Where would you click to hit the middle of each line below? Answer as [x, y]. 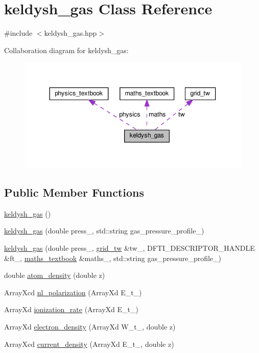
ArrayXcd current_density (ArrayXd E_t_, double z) [89, 344]
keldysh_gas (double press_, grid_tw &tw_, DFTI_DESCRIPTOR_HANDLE [129, 248]
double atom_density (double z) [55, 275]
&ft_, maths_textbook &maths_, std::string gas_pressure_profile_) [113, 258]
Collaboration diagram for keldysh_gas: [66, 50]
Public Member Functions [74, 192]
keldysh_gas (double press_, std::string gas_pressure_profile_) [104, 231]
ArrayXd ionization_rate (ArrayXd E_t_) [71, 309]
